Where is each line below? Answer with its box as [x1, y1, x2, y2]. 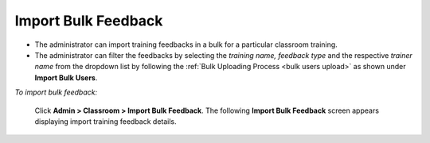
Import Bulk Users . [34, 72, 98, 83]
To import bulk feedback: [14, 87, 98, 97]
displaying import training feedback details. [34, 116, 177, 126]
